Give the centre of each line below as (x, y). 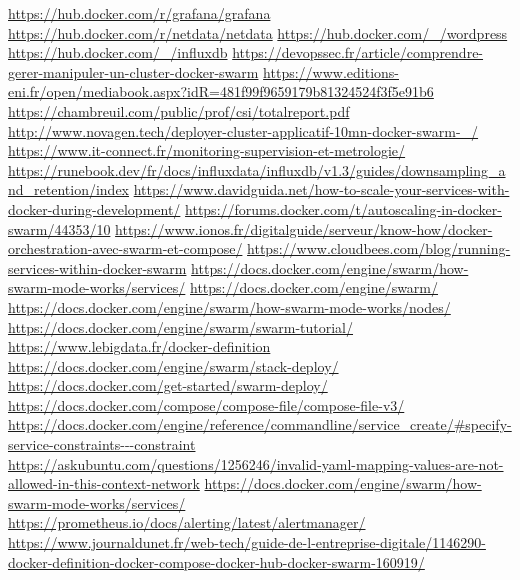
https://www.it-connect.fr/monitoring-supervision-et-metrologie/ (207, 150)
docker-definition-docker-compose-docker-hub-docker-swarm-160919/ (216, 561)
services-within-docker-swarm (97, 267)
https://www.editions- (331, 71)
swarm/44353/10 (59, 228)
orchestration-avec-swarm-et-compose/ (125, 248)
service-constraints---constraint (102, 444)
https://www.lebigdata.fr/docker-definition (139, 346)
